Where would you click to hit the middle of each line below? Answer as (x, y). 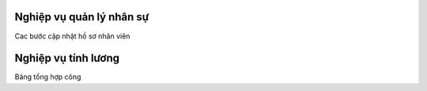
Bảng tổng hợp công (48, 77)
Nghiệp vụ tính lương (67, 58)
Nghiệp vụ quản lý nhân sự (82, 17)
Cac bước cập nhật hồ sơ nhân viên (72, 36)
